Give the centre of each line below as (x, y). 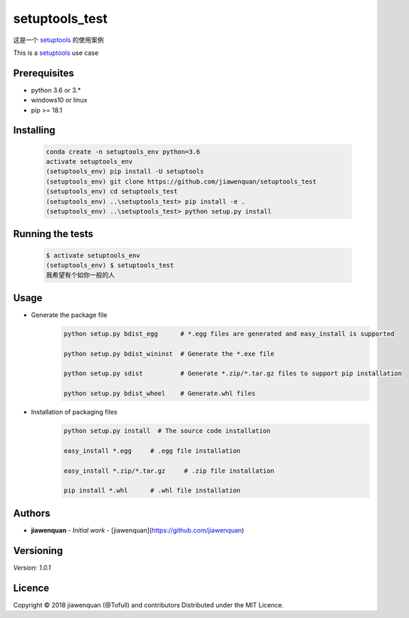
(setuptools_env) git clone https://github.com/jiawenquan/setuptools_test (181, 181)
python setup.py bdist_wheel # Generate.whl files (160, 394)
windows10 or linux (59, 100)
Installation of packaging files (74, 412)
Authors (32, 513)
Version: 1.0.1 (32, 567)
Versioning (38, 551)
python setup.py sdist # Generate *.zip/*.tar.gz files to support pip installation (233, 373)
